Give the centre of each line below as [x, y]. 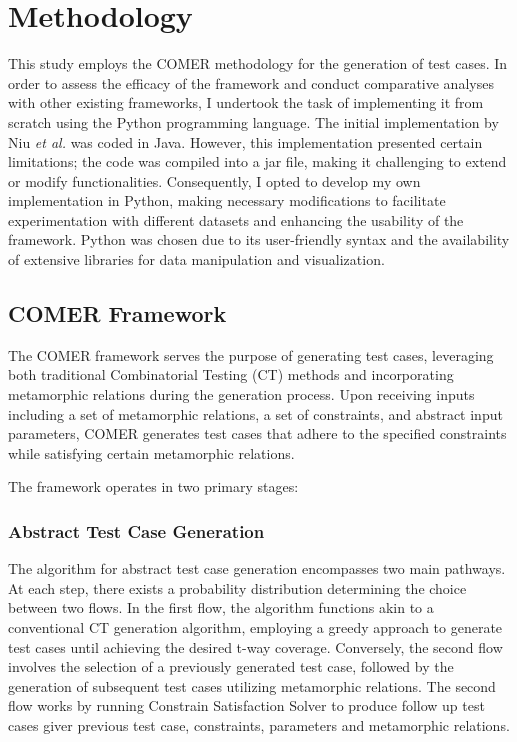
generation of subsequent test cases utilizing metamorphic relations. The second [252, 685]
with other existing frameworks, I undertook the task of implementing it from [246, 102]
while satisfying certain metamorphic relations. [151, 452]
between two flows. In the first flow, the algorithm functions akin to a [221, 607]
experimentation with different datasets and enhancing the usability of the [236, 219]
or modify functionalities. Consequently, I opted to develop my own [214, 180]
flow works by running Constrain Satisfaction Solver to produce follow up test [246, 705]
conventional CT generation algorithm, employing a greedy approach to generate [255, 627]
